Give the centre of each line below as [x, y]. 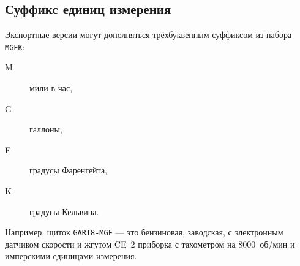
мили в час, [51, 88]
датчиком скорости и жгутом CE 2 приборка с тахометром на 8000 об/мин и [150, 244]
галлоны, [46, 129]
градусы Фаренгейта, [69, 170]
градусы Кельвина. [64, 211]
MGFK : [15, 46]
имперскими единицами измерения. [71, 256]
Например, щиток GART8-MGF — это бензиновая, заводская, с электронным [144, 232]
